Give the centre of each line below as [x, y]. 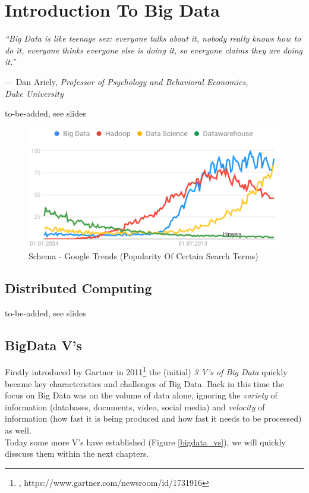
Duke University [34, 93]
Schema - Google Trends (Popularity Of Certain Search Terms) [144, 255]
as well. [18, 430]
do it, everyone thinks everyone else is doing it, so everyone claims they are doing [154, 50]
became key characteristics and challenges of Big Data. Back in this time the [144, 383]
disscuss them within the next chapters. [77, 453]
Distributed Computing [78, 288]
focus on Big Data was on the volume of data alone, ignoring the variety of [141, 395]
